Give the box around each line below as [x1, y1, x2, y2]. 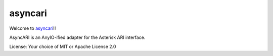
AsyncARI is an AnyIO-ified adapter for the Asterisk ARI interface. [9, 34, 146, 40]
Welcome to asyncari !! [9, 25, 56, 31]
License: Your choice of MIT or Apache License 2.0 [9, 43, 116, 50]
